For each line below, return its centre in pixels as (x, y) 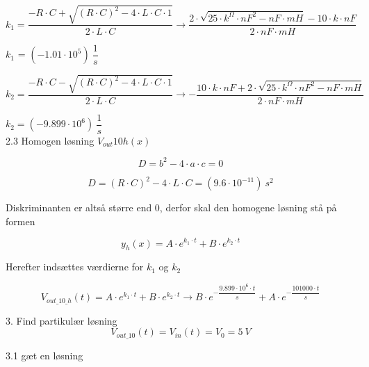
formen (20, 221)
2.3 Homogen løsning (50, 140)
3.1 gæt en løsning (44, 355)
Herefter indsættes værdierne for (75, 267)
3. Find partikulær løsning (61, 320)
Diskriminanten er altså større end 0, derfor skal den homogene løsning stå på (171, 207)
